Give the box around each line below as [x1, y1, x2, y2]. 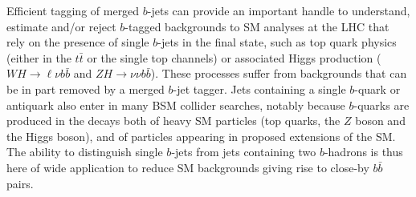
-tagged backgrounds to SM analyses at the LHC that [124, 18, 389, 34]
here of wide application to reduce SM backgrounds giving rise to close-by [6, 159, 369, 175]
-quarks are [353, 96, 410, 113]
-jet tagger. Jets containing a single [173, 80, 346, 97]
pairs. [6, 175, 34, 191]
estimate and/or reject [6, 18, 116, 34]
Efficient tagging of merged [6, 2, 140, 18]
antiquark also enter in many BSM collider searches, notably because [6, 96, 345, 113]
